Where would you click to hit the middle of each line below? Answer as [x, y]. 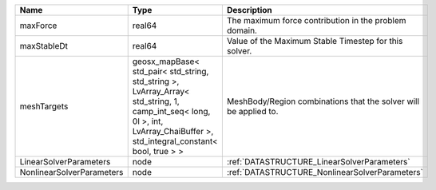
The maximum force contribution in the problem [316, 20]
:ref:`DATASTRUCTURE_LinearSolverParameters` [318, 162]
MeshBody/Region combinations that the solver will [323, 101]
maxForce [38, 26]
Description [250, 10]
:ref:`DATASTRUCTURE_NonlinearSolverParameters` [325, 172]
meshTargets [44, 106]
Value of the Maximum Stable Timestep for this [315, 41]
